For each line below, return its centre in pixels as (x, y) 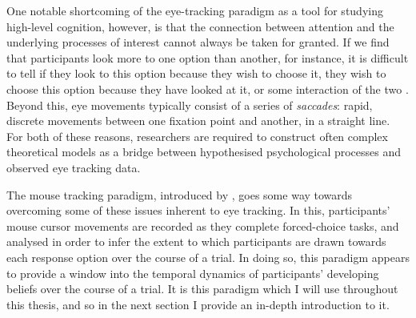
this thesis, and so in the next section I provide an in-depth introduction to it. (198, 304)
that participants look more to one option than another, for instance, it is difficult (208, 57)
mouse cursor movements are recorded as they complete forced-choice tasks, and (203, 225)
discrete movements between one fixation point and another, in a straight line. (198, 121)
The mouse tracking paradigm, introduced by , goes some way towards (180, 194)
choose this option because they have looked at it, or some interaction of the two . (208, 89)
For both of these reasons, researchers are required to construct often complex (197, 136)
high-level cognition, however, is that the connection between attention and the (200, 26)
